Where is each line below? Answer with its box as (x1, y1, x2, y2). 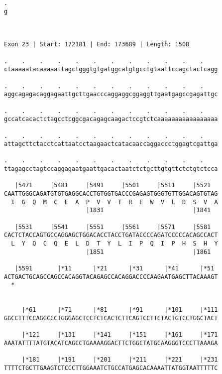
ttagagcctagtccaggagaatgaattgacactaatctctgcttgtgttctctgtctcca (4, 165, 218, 173)
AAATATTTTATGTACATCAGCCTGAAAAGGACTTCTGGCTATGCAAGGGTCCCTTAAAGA (4, 339, 218, 347)
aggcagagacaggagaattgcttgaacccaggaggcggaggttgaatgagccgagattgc (4, 91, 218, 98)
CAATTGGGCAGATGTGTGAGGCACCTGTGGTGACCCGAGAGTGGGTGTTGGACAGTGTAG (4, 190, 218, 198)
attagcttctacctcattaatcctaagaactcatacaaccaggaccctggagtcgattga (4, 140, 218, 148)
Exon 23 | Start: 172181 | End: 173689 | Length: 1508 (4, 41, 190, 48)
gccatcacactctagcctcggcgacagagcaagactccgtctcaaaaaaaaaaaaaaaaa (4, 116, 218, 123)
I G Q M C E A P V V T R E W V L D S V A (11, 198, 218, 206)
